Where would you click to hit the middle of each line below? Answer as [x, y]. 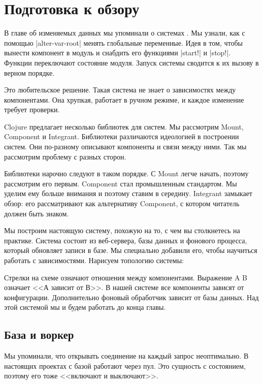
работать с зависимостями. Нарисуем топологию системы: [94, 260]
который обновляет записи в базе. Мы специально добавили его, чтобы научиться [131, 250]
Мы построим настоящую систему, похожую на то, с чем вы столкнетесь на [122, 230]
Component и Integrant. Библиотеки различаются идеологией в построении [122, 136]
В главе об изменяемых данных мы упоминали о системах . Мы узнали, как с [125, 33]
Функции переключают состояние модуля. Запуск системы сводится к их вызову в [131, 62]
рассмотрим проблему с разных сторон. [65, 156]
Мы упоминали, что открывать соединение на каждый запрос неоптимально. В [126, 356]
